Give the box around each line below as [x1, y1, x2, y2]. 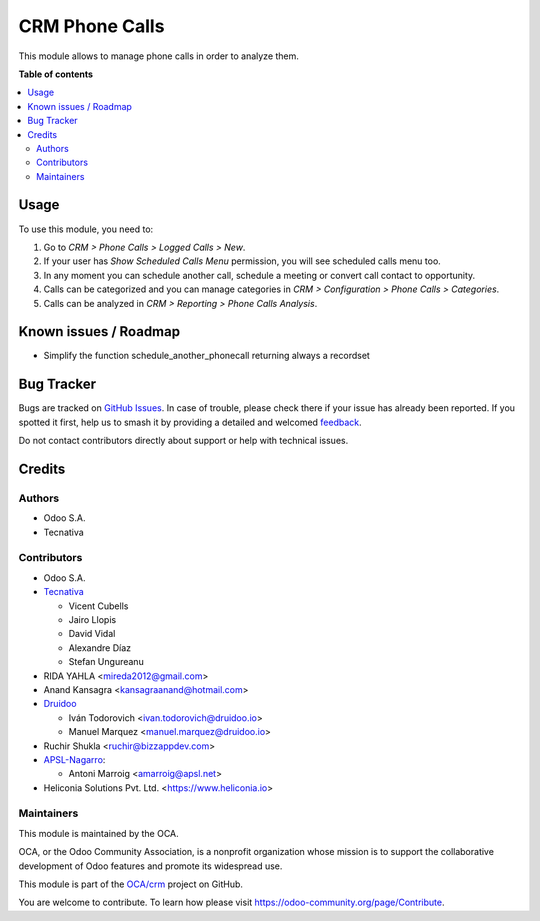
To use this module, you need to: [18, 223, 154, 235]
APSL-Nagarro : [43, 753, 106, 765]
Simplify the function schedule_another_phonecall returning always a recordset [43, 350, 370, 362]
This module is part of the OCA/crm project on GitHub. [18, 878, 244, 890]
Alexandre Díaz [68, 641, 132, 654]
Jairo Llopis [68, 613, 117, 625]
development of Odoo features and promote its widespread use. [18, 860, 283, 872]
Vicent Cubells [68, 600, 129, 612]
